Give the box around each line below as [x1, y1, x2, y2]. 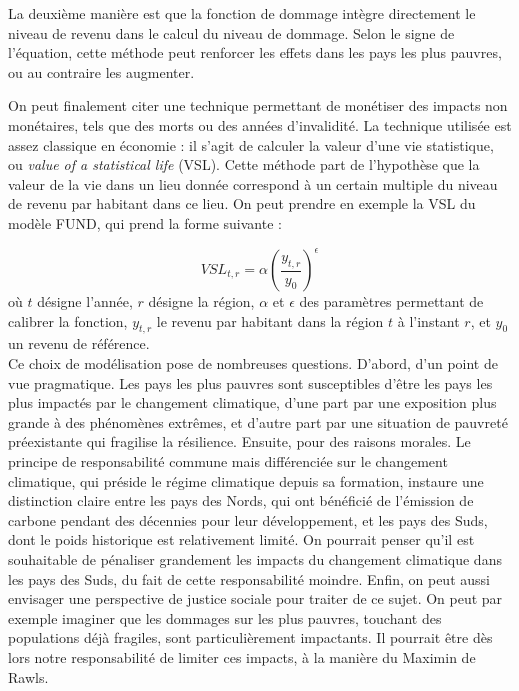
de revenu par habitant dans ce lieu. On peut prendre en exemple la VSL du [8, 193, 476, 214]
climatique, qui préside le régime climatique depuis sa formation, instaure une [8, 470, 484, 491]
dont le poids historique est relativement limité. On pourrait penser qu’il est [8, 529, 475, 550]
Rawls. [8, 666, 49, 687]
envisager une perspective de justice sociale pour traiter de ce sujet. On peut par [8, 588, 503, 609]
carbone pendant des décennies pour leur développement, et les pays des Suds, [8, 509, 488, 530]
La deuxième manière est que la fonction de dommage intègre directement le [8, 3, 476, 23]
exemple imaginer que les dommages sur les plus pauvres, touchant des [8, 607, 442, 628]
